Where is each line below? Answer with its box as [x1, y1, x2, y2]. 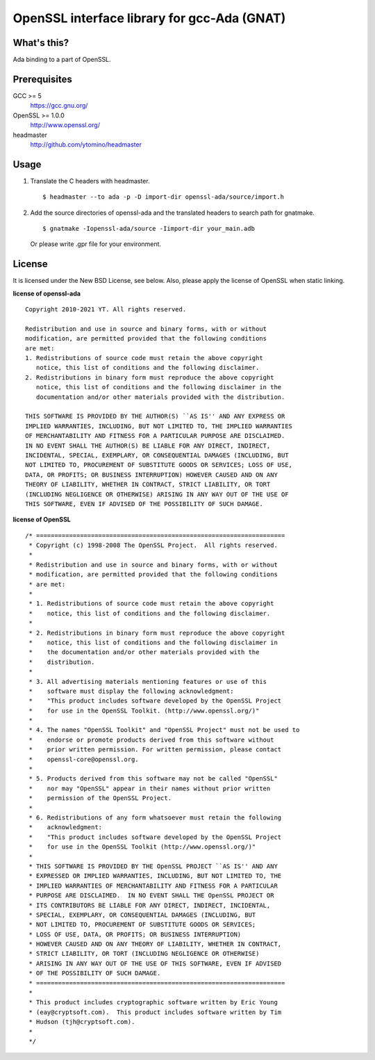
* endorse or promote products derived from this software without [28, 735, 274, 744]
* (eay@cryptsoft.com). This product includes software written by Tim [28, 1008, 282, 1016]
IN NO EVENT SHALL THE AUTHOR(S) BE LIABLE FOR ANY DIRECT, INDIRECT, [25, 441, 271, 450]
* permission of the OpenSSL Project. [28, 794, 172, 802]
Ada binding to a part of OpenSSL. [12, 56, 111, 64]
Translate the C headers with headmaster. [30, 177, 150, 185]
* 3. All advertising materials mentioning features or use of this [28, 678, 267, 685]
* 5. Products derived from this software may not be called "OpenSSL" [28, 775, 278, 783]
